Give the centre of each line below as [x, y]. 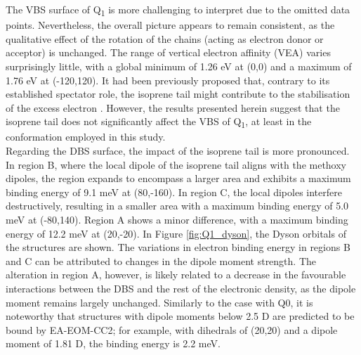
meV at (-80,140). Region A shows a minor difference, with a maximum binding [177, 219]
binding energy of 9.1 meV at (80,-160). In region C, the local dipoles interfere [174, 192]
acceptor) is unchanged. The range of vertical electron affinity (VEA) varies [168, 52]
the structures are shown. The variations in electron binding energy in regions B [178, 247]
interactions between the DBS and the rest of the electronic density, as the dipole [181, 288]
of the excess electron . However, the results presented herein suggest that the [173, 107]
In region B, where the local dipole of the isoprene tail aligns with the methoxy [176, 164]
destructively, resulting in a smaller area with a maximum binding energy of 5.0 [177, 206]
